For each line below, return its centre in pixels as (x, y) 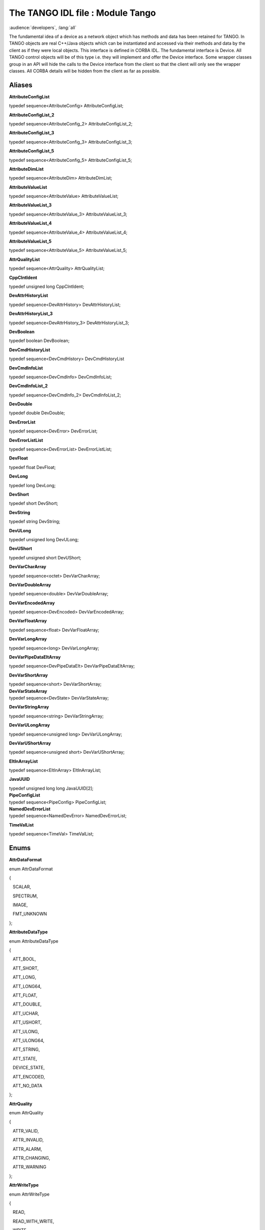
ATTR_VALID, (26, 1131)
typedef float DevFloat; (32, 467)
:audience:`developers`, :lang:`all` (43, 28)
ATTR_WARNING (29, 1167)
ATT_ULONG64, (28, 1040)
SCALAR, (22, 887)
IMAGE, (20, 905)
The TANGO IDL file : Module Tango (82, 13)
